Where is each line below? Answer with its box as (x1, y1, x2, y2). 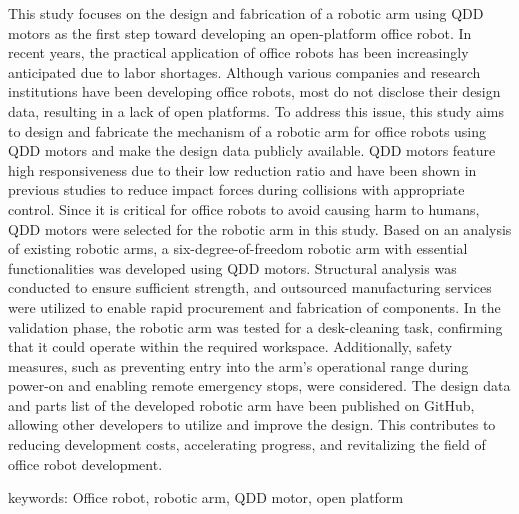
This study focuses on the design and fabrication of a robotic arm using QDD (8, 3, 484, 23)
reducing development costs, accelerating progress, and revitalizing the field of (8, 434, 486, 455)
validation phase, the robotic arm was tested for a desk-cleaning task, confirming (8, 316, 503, 337)
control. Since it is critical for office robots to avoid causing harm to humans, (8, 198, 480, 219)
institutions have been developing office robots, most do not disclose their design (8, 81, 501, 102)
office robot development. (8, 453, 163, 474)
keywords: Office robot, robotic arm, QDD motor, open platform (8, 487, 404, 508)
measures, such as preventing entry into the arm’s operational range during (8, 355, 469, 376)
